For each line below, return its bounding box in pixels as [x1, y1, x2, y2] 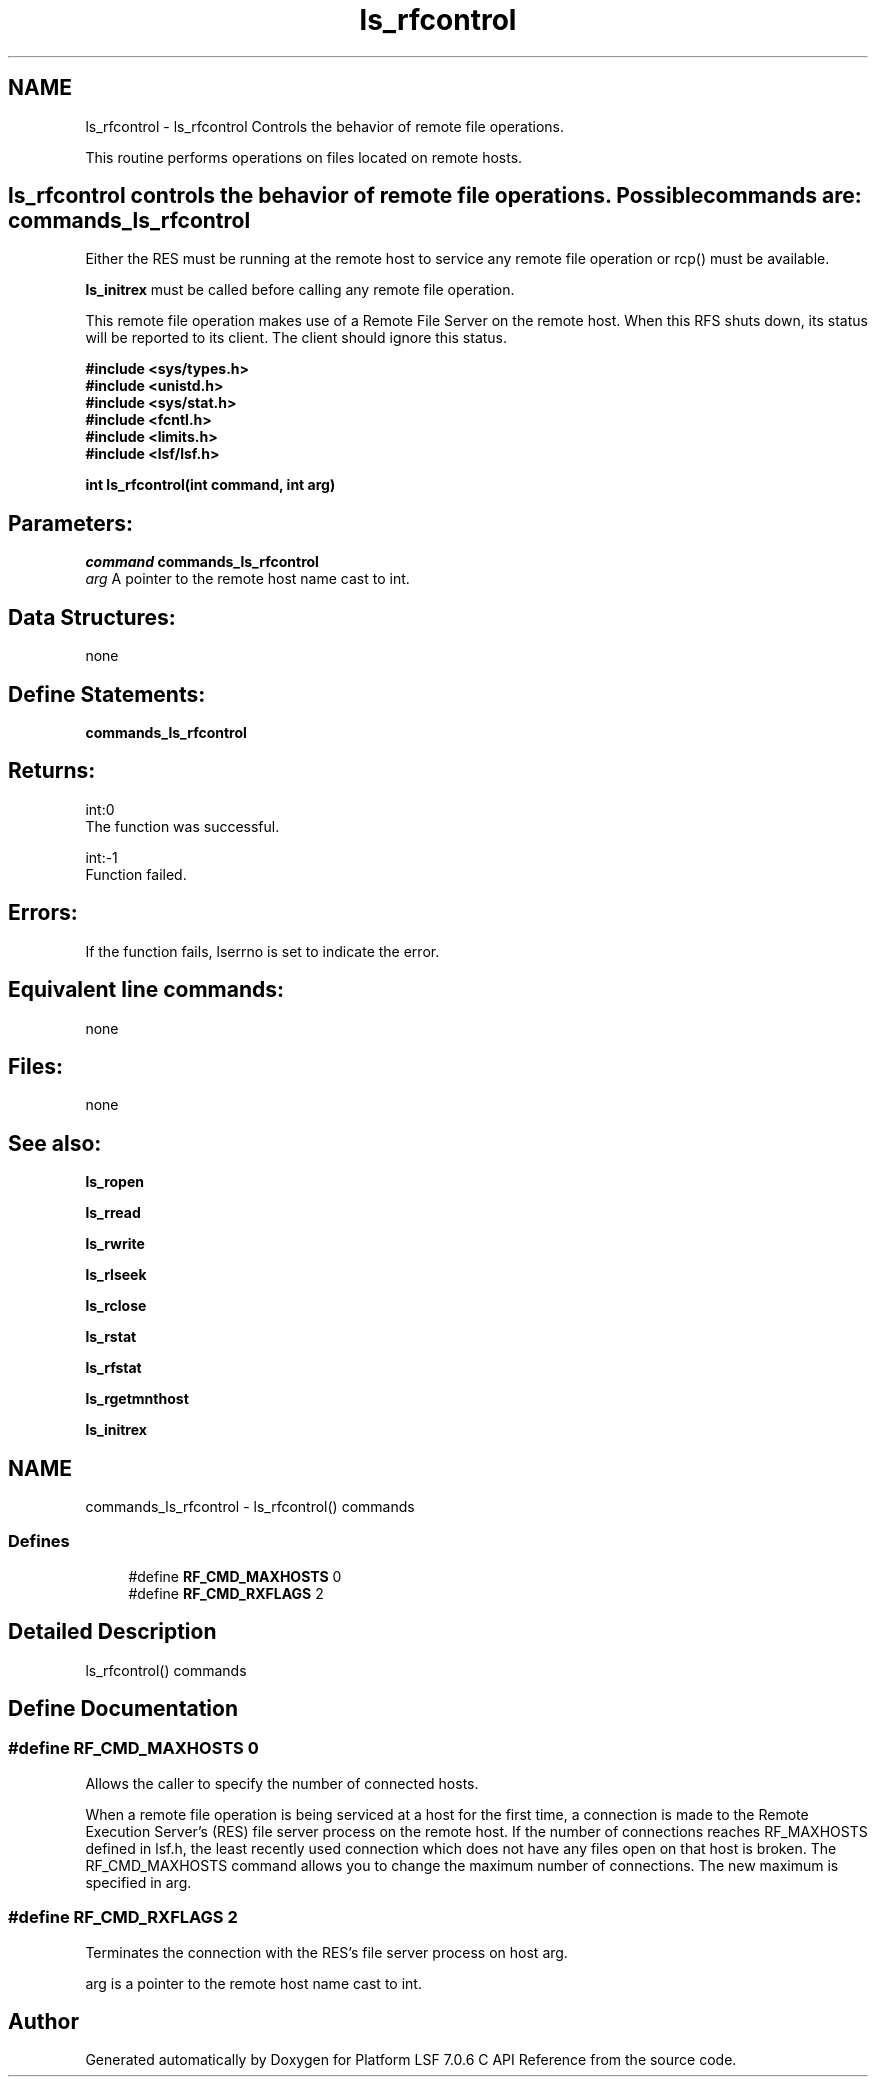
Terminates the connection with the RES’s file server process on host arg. [85, 1943, 568, 1961]
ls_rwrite [85, 1235, 145, 1253]
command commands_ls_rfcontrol [85, 553, 319, 571]
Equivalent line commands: [8, 977, 285, 1003]
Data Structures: [8, 604, 176, 630]
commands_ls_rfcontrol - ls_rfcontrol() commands [85, 1498, 415, 1516]
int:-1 [85, 848, 118, 866]
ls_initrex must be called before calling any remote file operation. [85, 281, 515, 299]
